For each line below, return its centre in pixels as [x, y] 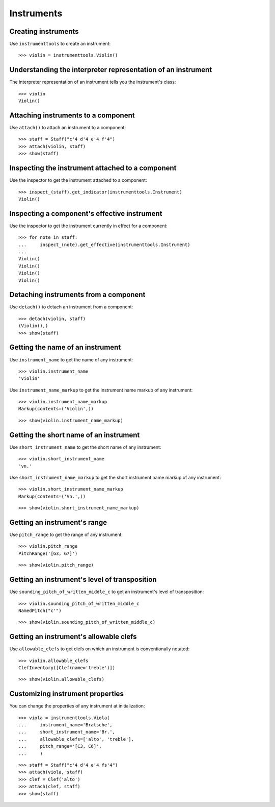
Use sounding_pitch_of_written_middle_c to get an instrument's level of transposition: [107, 592]
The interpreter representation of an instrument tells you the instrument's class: [93, 82]
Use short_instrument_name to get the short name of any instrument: [85, 447]
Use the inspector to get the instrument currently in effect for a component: [89, 226]
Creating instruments [44, 31]
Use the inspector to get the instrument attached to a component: [78, 180]
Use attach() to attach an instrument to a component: [68, 128]
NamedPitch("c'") [40, 610]
